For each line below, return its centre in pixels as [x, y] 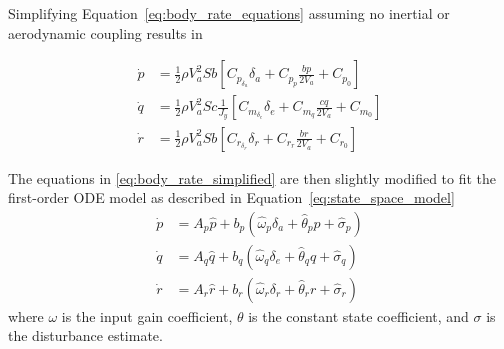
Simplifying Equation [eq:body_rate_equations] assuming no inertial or [229, 13]
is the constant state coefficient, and [358, 315]
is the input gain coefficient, [147, 315]
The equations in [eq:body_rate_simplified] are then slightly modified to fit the [252, 177]
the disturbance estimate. [85, 335]
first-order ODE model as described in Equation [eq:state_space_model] [231, 197]
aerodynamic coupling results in [105, 32]
